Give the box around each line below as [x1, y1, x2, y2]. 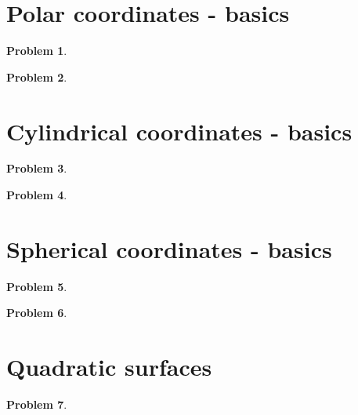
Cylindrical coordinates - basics [6, 115, 353, 147]
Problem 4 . [6, 187, 67, 203]
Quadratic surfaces [6, 351, 212, 383]
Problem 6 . [6, 304, 67, 321]
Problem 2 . [6, 68, 67, 85]
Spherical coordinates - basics [6, 232, 332, 264]
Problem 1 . [6, 42, 67, 59]
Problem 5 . [6, 278, 67, 294]
